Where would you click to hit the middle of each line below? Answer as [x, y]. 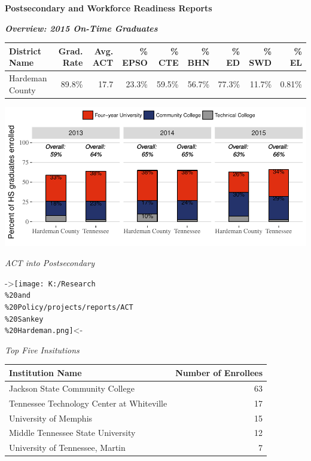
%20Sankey [24, 319]
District [25, 51]
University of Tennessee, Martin [67, 448]
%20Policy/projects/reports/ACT [69, 307]
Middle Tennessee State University [72, 433]
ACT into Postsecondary [50, 263]
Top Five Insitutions [42, 349]
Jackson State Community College [72, 388]
